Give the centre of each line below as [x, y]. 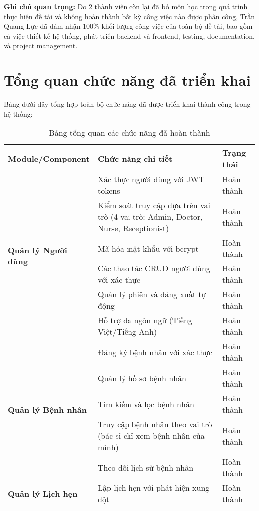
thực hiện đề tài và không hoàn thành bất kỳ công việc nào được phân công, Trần [129, 16]
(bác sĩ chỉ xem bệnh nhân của [151, 436]
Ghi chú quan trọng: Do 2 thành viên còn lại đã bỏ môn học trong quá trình [126, 6]
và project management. [41, 46]
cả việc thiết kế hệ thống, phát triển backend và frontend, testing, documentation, [129, 36]
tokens [109, 191]
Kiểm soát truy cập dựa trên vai [154, 205]
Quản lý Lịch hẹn [43, 493]
